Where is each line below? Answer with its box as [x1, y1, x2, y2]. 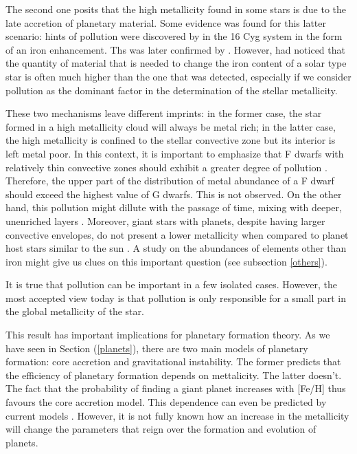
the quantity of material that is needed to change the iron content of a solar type [5, 56, 347, 70]
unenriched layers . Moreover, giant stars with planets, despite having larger [5, 213, 325, 228]
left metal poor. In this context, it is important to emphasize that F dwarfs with [5, 146, 344, 160]
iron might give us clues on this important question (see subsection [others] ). [5, 254, 327, 268]
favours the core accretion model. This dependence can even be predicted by [5, 395, 327, 409]
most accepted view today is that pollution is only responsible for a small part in [5, 290, 347, 305]
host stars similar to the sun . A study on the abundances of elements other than [5, 241, 347, 255]
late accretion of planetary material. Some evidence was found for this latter [5, 15, 327, 30]
